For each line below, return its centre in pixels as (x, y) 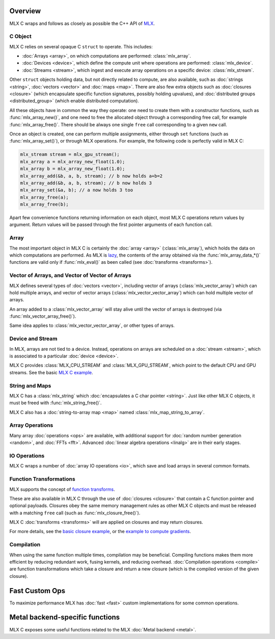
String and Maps (30, 385)
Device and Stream (33, 339)
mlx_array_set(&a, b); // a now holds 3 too (77, 190)
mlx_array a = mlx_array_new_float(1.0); (73, 161)
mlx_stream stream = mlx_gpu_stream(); (70, 155)
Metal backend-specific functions (65, 617)
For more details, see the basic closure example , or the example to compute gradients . (100, 532)
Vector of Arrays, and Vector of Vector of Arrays (71, 275)
